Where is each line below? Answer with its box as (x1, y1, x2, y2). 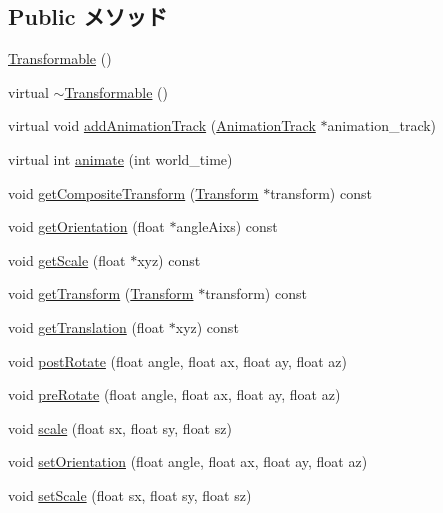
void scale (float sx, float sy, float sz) (8, 417, 232, 438)
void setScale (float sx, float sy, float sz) (8, 484, 252, 505)
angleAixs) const (176, 216, 278, 237)
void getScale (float (8, 249, 126, 270)
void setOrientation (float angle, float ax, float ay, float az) (8, 451, 368, 472)
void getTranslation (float (8, 316, 165, 337)
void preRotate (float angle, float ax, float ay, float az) (8, 384, 341, 405)
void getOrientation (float (8, 216, 165, 237)
